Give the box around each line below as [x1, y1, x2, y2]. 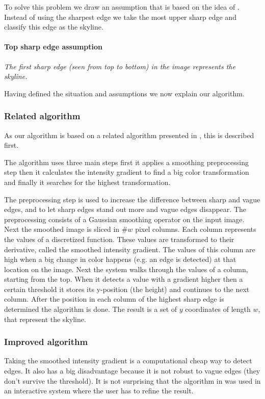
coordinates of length [185, 304, 251, 314]
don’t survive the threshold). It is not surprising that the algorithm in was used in [4, 375, 261, 386]
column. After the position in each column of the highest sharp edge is [4, 294, 224, 304]
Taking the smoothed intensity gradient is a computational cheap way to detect [4, 355, 252, 366]
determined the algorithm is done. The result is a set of [4, 304, 177, 314]
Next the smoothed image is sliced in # [4, 224, 128, 234]
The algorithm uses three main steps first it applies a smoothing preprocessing [4, 156, 249, 167]
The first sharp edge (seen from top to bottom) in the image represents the [4, 61, 235, 71]
